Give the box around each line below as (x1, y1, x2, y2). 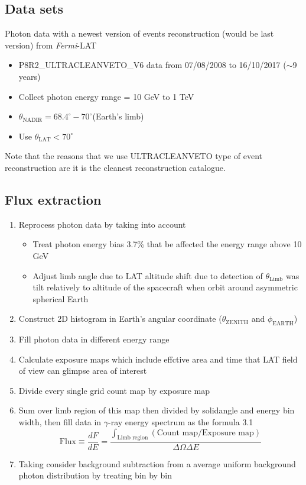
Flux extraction (5, 190, 102, 208)
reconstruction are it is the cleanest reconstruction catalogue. (5, 161, 226, 173)
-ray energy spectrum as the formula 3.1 (108, 416, 253, 428)
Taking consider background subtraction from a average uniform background (18, 457, 296, 470)
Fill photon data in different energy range (18, 333, 170, 345)
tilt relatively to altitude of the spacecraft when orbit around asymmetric (32, 281, 298, 293)
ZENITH (226, 319, 249, 325)
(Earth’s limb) (92, 110, 144, 122)
